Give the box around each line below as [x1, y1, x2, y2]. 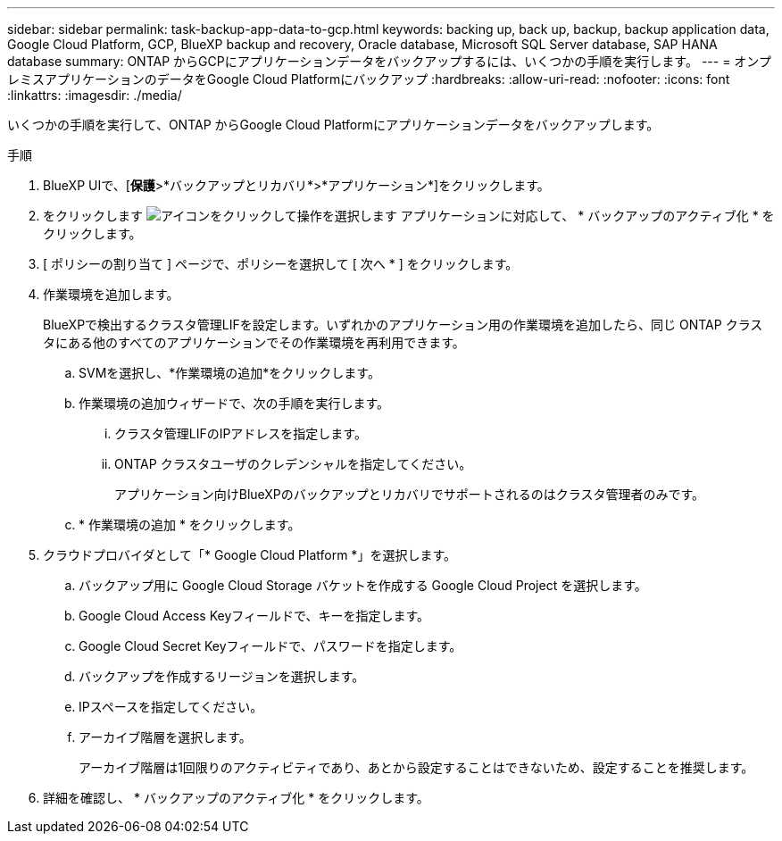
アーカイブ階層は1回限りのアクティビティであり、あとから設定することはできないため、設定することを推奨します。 [79, 760, 754, 775]
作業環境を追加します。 [43, 287, 179, 302]
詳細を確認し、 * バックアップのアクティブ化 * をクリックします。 [43, 790, 429, 805]
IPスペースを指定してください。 [79, 699, 263, 714]
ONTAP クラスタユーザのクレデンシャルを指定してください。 [114, 456, 472, 471]
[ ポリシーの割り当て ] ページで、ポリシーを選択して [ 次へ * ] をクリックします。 [43, 256, 519, 271]
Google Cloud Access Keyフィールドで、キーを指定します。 [79, 608, 430, 623]
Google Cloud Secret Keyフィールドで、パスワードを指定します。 [79, 638, 462, 654]
